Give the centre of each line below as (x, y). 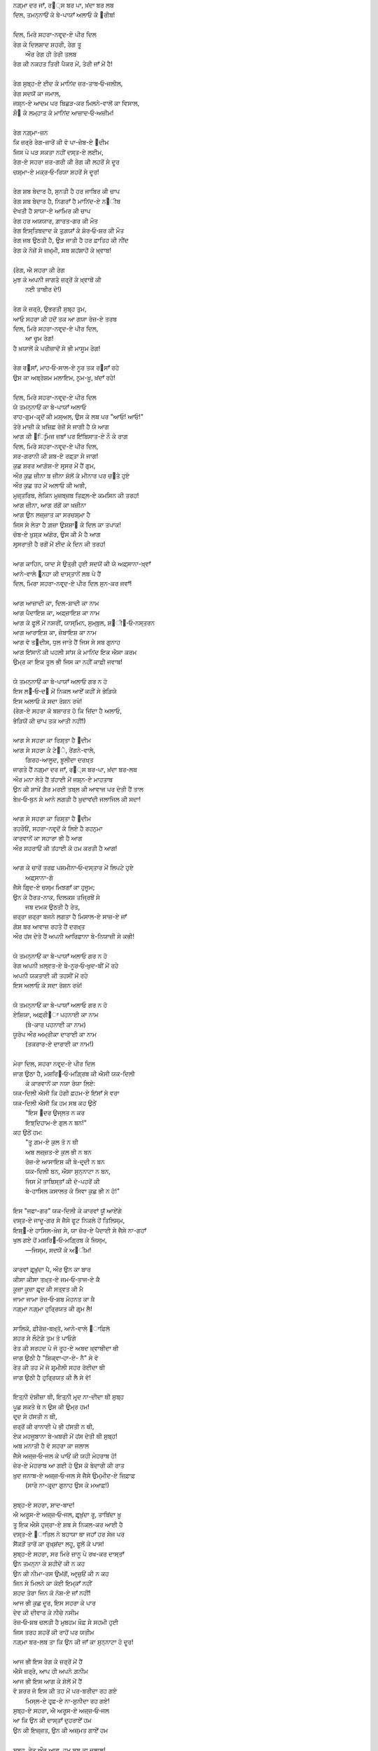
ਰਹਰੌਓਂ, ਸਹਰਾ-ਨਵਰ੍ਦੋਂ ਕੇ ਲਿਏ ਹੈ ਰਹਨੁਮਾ (58, 828)
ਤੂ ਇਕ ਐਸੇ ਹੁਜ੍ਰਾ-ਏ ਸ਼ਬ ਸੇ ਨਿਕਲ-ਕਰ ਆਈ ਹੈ (68, 1524)
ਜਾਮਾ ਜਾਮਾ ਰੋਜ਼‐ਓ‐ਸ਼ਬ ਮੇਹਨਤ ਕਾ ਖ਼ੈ (54, 1299)
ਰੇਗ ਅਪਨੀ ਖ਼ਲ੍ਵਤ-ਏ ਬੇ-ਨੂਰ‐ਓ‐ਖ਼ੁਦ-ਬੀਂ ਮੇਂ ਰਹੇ (66, 966)
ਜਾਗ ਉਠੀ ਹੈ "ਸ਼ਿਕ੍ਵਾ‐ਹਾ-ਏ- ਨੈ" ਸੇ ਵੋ (56, 1357)
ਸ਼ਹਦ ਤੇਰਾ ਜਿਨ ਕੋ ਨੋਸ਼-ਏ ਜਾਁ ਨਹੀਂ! (52, 1593)
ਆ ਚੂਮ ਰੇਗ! (40, 338)
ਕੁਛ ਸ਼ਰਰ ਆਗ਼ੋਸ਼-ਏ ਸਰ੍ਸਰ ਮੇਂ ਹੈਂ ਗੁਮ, (54, 466)
